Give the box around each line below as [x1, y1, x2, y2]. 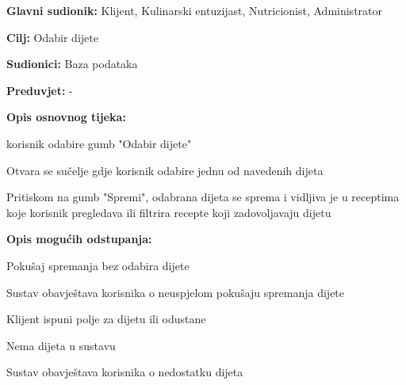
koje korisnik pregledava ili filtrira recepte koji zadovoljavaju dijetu [6, 204, 331, 220]
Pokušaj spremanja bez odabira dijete [6, 257, 190, 273]
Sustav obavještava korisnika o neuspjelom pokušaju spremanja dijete [6, 284, 345, 300]
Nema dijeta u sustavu [6, 337, 116, 353]
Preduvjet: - [6, 82, 73, 98]
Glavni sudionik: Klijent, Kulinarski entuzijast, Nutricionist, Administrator [6, 2, 383, 18]
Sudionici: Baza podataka [6, 55, 138, 72]
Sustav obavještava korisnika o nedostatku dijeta [6, 364, 243, 380]
